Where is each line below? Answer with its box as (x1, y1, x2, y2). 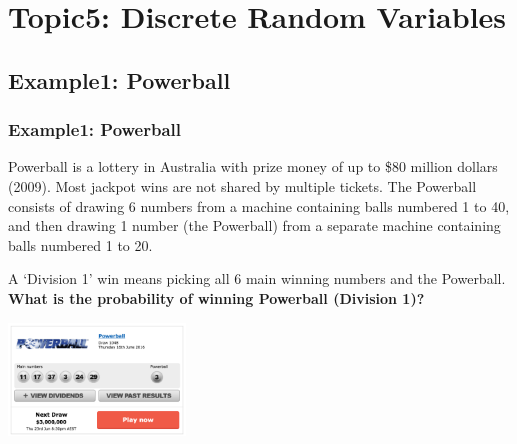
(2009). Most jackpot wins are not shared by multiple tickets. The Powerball (8, 175, 477, 196)
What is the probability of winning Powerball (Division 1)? (8, 287, 425, 308)
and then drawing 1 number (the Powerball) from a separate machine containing (8, 215, 501, 236)
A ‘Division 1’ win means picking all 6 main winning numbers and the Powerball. (8, 268, 506, 289)
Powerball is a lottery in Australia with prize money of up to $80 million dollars (8, 156, 498, 177)
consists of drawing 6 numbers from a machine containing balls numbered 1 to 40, (8, 195, 510, 216)
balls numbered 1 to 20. (8, 234, 153, 255)
